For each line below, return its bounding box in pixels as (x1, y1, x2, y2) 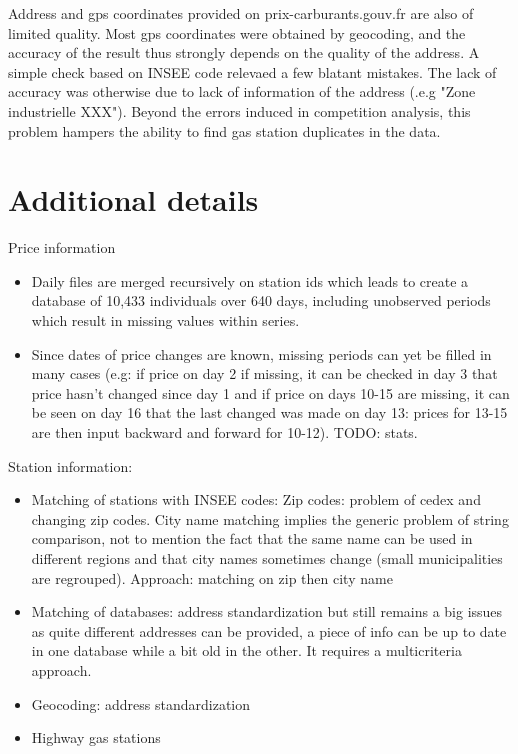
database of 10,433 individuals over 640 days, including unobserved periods (31, 290, 491, 311)
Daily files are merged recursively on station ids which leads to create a (31, 270, 469, 291)
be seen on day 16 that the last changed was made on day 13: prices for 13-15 (31, 402, 508, 423)
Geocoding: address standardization (31, 693, 251, 714)
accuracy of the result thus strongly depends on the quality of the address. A (8, 42, 480, 63)
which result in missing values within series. (31, 310, 300, 331)
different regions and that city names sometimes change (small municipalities (31, 548, 503, 568)
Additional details (8, 179, 259, 220)
